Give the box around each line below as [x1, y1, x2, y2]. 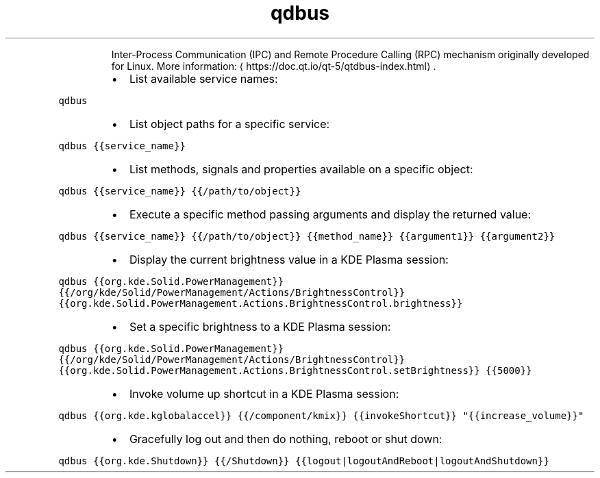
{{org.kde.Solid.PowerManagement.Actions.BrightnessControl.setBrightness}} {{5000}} [58, 364, 532, 376]
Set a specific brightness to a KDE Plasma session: [129, 319, 391, 334]
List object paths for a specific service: [129, 116, 330, 131]
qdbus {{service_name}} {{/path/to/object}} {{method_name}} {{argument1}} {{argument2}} [58, 230, 555, 242]
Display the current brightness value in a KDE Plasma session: [129, 252, 449, 266]
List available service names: [129, 71, 278, 86]
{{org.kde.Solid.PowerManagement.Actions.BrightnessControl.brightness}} [58, 297, 463, 309]
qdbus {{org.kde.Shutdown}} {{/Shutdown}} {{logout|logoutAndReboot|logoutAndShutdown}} [58, 455, 549, 466]
